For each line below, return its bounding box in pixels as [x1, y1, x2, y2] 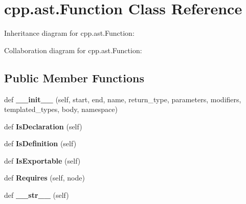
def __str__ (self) [4, 190, 69, 200]
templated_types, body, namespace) [4, 104, 118, 115]
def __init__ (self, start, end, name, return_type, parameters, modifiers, [4, 94, 241, 104]
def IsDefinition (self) [4, 138, 77, 149]
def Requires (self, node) [4, 172, 85, 183]
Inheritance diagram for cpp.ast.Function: [4, 28, 135, 38]
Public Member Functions [4, 70, 144, 85]
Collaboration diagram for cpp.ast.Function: [4, 44, 142, 55]
